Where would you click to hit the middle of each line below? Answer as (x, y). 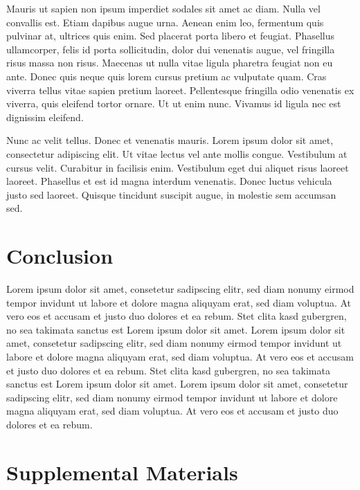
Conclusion (60, 256)
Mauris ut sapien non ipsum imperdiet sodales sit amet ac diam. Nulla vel (163, 8)
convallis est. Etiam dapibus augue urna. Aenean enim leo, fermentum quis (165, 22)
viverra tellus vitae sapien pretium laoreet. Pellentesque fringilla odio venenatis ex (180, 90)
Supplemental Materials (122, 472)
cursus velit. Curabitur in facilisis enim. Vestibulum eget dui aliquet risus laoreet (178, 167)
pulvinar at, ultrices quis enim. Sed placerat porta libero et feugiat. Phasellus (171, 36)
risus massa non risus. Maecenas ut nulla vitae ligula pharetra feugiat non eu (170, 63)
